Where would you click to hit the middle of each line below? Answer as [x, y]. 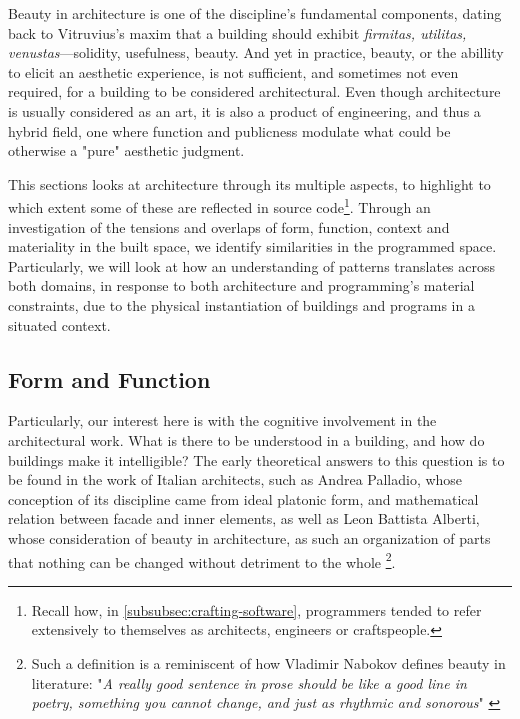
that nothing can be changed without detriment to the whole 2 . [202, 560]
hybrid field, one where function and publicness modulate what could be [229, 130]
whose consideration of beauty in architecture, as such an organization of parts [249, 537]
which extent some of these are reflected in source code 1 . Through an [219, 205]
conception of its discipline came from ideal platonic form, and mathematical [243, 498]
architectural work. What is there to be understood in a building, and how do [246, 439]
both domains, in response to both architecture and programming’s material [241, 285]
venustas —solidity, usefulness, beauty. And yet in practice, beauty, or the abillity [256, 52]
